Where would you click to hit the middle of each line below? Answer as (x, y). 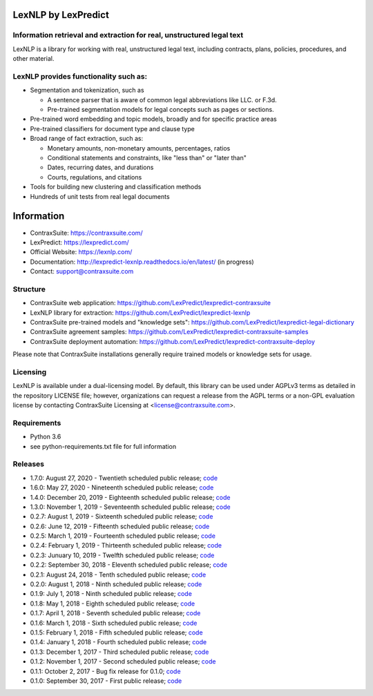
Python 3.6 (46, 437)
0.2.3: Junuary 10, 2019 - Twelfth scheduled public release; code (122, 555)
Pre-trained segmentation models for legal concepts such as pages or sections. (161, 110)
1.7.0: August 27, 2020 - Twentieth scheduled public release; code (124, 478)
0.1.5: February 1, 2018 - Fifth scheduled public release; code (116, 632)
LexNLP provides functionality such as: (80, 76)
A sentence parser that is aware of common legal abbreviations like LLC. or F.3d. (162, 99)
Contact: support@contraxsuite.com (82, 271)
